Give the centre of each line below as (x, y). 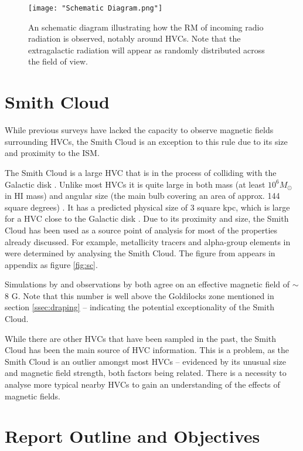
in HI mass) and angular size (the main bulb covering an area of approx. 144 (142, 196)
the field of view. (58, 61)
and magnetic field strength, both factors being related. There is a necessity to (146, 373)
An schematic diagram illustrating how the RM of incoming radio (146, 27)
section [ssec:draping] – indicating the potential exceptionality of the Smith (139, 307)
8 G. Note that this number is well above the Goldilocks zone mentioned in (139, 295)
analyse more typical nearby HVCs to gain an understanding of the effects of (142, 384)
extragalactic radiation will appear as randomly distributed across (147, 50)
